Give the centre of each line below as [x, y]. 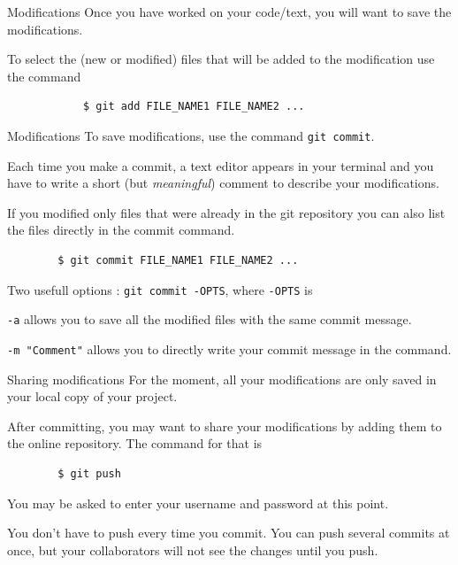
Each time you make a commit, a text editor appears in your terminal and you [221, 165]
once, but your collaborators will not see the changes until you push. [193, 550]
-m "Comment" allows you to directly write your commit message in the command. [229, 348]
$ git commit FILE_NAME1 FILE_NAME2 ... [178, 260]
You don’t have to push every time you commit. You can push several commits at [229, 533]
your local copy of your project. [92, 396]
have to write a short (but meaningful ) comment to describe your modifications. [223, 183]
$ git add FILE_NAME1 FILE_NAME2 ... [194, 107]
